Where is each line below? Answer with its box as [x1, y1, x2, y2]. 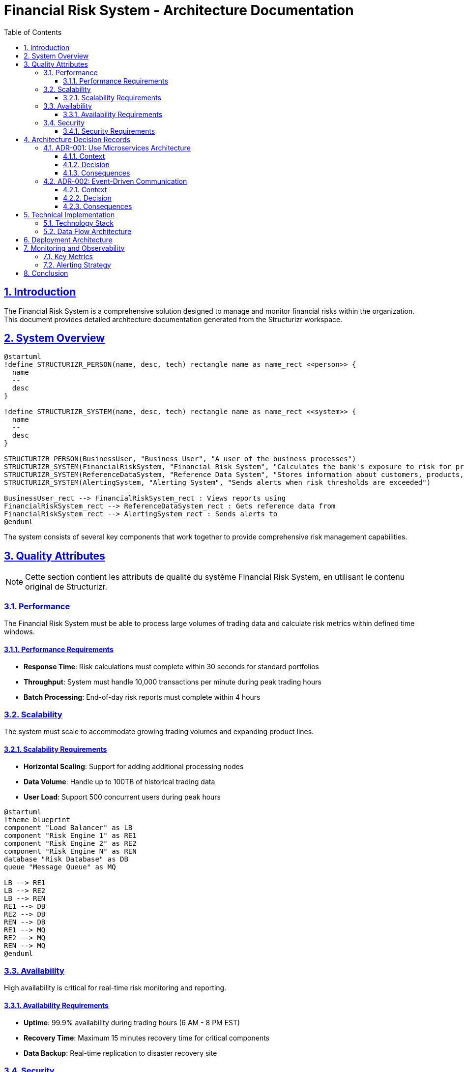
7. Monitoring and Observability [24, 243, 125, 252]
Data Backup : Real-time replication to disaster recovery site [24, 1049, 217, 1058]
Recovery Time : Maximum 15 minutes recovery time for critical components [24, 1034, 270, 1042]
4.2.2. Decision [63, 193, 112, 202]
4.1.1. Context [63, 151, 105, 160]
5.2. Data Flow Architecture [43, 227, 132, 236]
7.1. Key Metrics [43, 252, 93, 261]
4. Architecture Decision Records [24, 135, 130, 144]
